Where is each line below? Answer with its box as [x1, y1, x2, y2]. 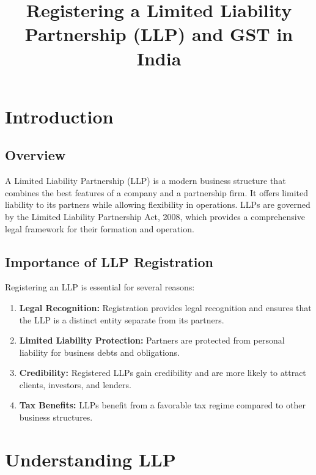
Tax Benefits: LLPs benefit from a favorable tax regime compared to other [19, 399, 306, 411]
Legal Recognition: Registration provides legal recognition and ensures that [19, 301, 312, 314]
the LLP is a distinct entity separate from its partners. [19, 313, 224, 326]
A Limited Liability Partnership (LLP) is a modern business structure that [5, 174, 286, 187]
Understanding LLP [5, 446, 176, 471]
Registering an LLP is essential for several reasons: [5, 281, 195, 293]
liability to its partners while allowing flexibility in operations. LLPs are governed [5, 198, 310, 211]
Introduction [5, 103, 114, 128]
